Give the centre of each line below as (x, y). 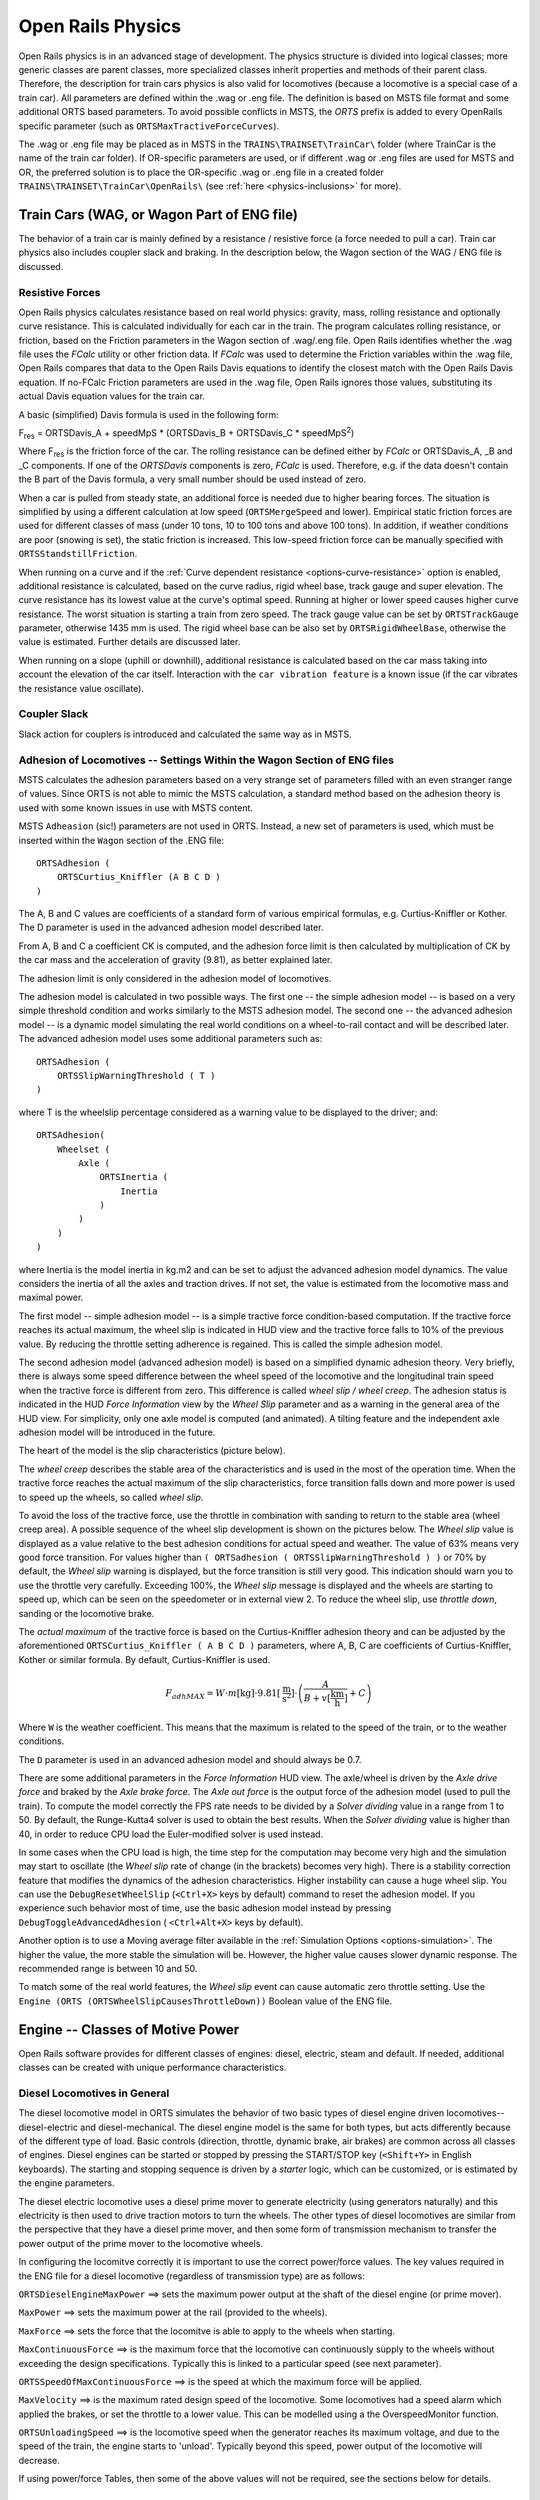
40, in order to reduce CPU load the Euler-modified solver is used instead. (171, 1834)
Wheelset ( (83, 1149)
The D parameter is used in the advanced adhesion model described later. (171, 927)
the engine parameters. (66, 2183)
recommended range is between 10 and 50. (108, 1969)
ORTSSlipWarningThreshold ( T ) (136, 1075)
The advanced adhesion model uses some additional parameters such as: (170, 1039)
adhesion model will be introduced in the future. (117, 1432)
